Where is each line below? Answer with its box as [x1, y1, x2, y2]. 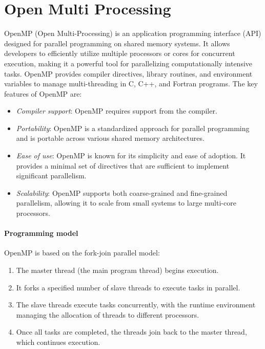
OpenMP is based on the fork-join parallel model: [4, 247, 160, 258]
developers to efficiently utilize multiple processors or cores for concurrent [4, 48, 235, 59]
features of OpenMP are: [4, 88, 82, 99]
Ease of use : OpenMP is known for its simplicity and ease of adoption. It [16, 150, 246, 161]
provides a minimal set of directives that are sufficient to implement [16, 160, 230, 171]
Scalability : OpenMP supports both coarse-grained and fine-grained [16, 187, 228, 198]
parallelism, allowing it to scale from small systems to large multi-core [16, 197, 236, 208]
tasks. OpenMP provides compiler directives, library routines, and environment [4, 68, 253, 79]
